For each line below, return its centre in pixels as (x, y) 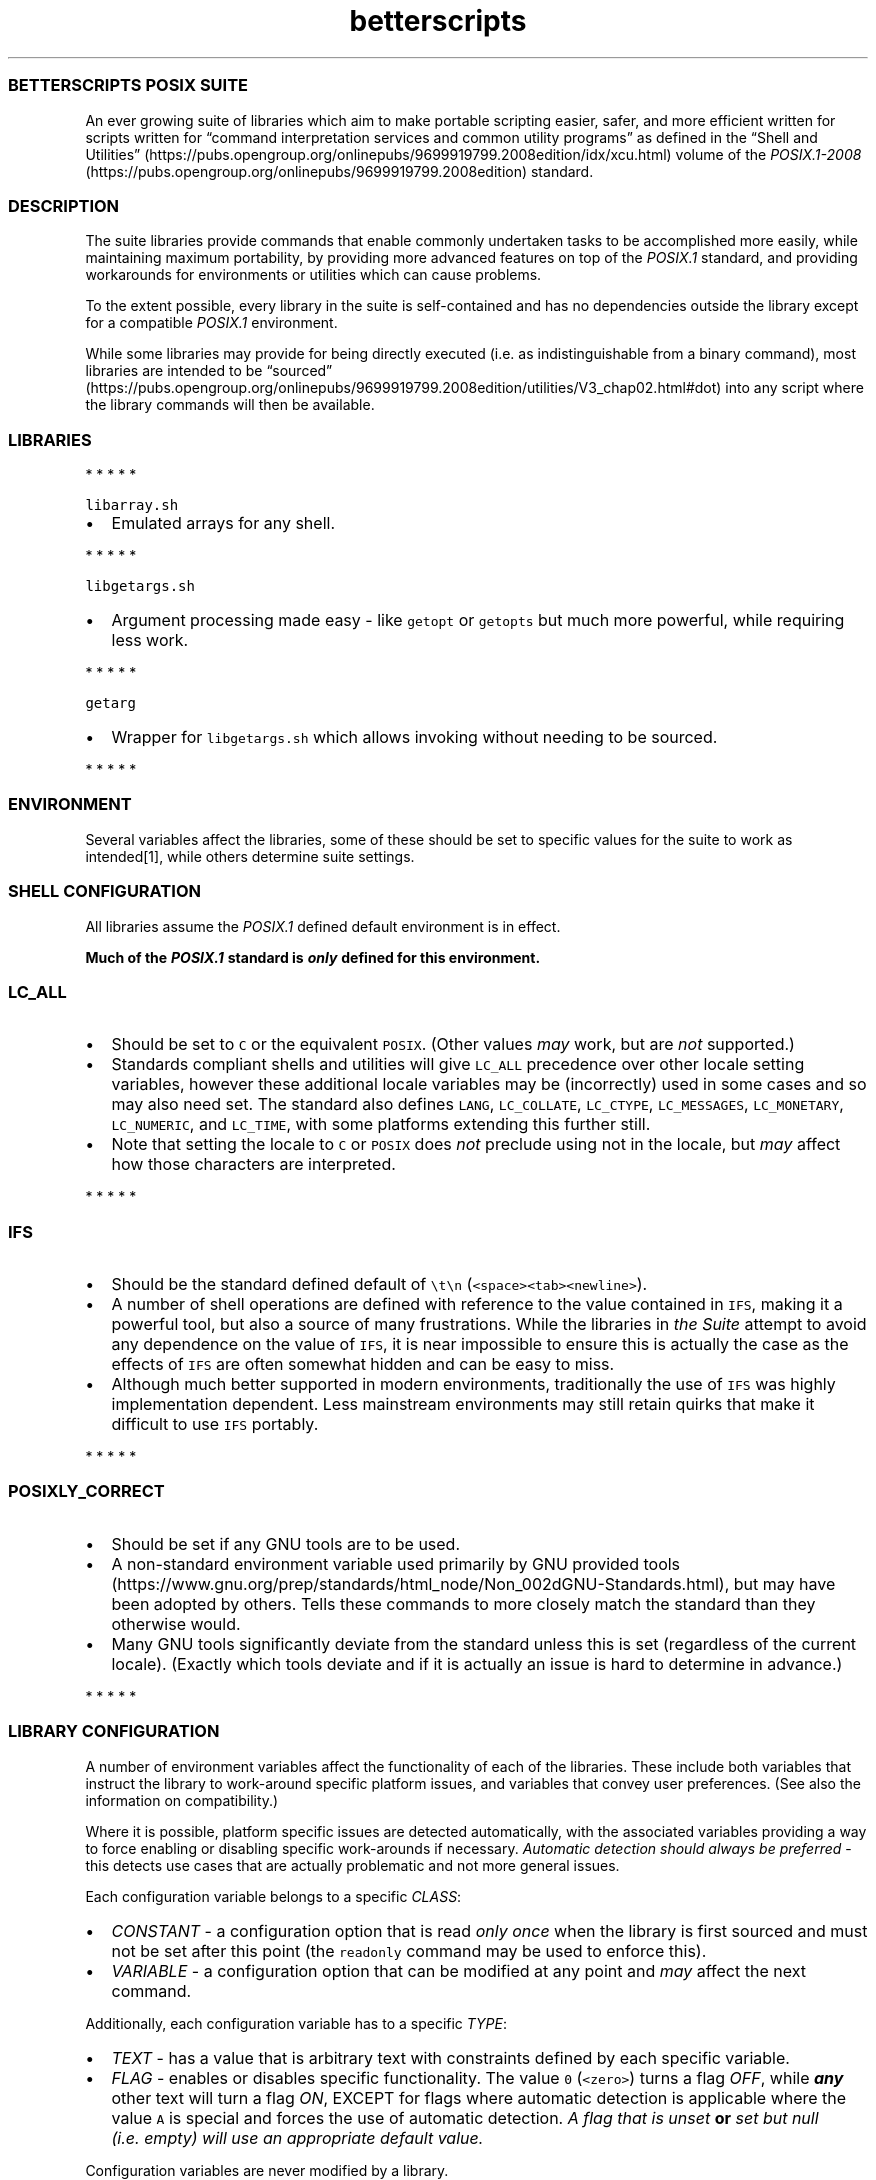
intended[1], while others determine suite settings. (250, 856)
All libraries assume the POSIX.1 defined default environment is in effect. (323, 926)
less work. (150, 640)
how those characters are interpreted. (253, 1164)
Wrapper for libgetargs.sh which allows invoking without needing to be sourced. (414, 737)
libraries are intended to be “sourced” (209, 371)
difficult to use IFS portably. (215, 1424)
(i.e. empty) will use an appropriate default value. (297, 2137)
